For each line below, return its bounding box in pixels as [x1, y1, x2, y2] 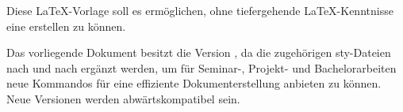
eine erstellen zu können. [6, 17, 126, 34]
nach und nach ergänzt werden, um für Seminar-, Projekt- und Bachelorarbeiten [6, 59, 397, 76]
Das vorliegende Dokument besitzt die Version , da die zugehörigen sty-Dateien [6, 44, 391, 61]
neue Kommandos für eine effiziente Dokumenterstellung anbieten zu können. [6, 75, 382, 91]
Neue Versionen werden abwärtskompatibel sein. [6, 90, 240, 106]
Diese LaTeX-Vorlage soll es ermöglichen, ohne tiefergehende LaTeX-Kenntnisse [6, 2, 393, 18]
